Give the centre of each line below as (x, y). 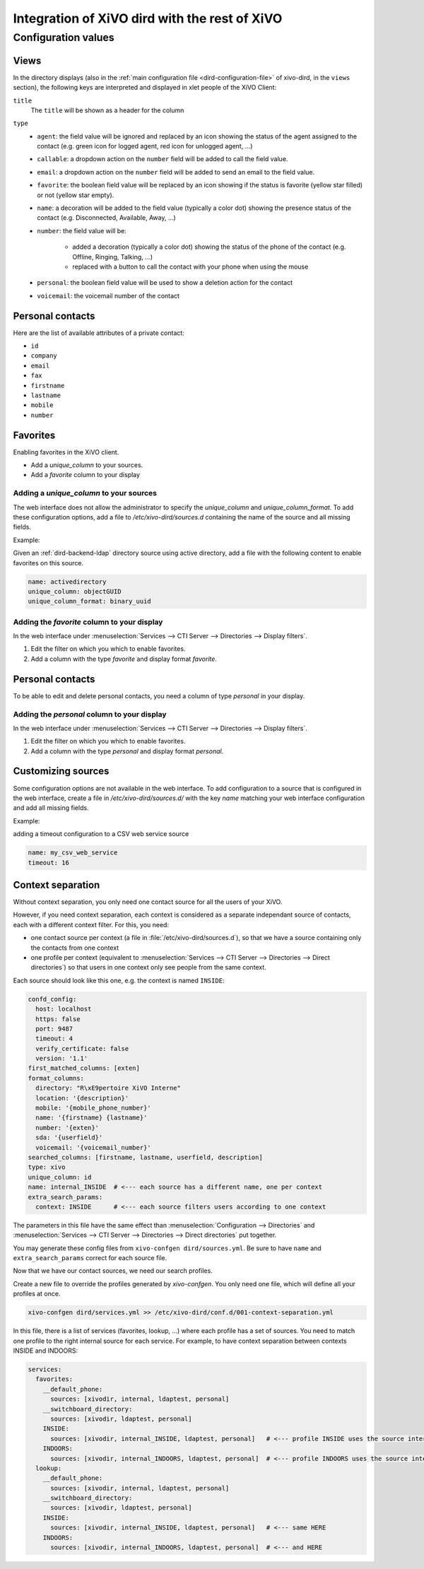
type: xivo (47, 1167)
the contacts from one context (75, 948)
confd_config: (52, 999)
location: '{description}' (82, 1098)
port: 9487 (54, 1029)
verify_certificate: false (82, 1048)
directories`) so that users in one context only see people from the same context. (148, 968)
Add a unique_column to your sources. (87, 465)
